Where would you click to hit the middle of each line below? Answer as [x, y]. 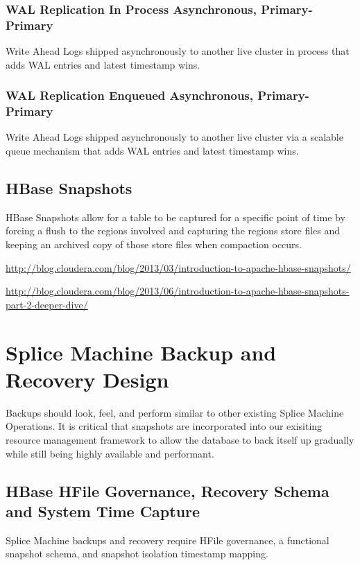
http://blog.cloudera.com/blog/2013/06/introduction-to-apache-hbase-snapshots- [178, 291]
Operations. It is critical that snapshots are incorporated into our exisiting [164, 426]
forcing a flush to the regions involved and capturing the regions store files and [173, 231]
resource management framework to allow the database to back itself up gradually [180, 439]
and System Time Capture [103, 511]
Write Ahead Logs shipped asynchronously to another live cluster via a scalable [174, 137]
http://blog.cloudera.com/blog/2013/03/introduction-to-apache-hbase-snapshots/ [178, 267]
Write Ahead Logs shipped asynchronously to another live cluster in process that [178, 51]
